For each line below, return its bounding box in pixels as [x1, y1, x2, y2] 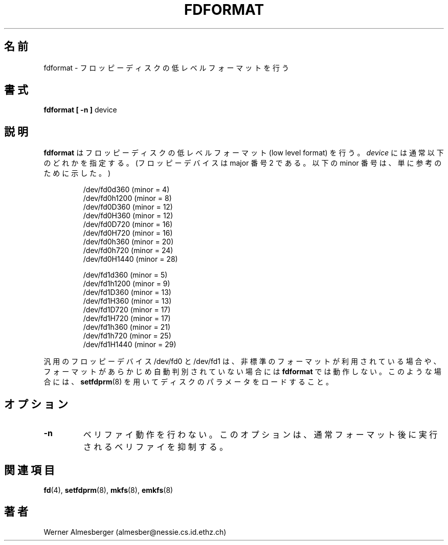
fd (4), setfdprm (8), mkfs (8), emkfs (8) [43, 485, 173, 494]
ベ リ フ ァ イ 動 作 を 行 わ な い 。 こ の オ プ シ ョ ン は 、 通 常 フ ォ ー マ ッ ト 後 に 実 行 [83, 429, 438, 440]
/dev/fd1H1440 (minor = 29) [83, 340, 176, 349]
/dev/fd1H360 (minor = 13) [83, 297, 172, 306]
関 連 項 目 [4, 463, 55, 476]
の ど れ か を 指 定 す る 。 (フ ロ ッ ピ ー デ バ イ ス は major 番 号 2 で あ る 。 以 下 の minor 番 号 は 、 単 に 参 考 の [43, 158, 442, 168]
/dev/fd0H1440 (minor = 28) [83, 255, 178, 264]
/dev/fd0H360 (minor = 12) [83, 211, 173, 220]
